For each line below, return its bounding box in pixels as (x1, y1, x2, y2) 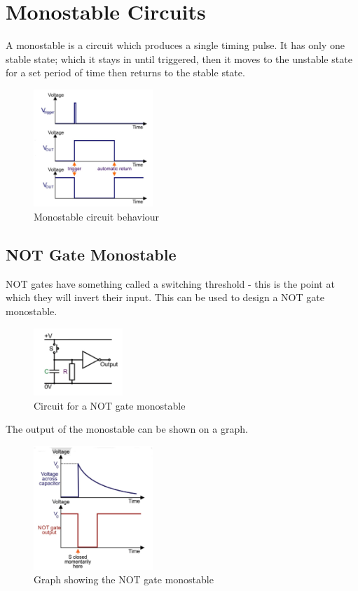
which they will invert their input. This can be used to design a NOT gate (6, 290, 324, 305)
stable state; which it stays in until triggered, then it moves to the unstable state (6, 51, 352, 66)
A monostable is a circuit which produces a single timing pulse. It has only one (6, 38, 345, 53)
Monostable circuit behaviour (34, 209, 160, 224)
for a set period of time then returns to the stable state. (6, 65, 245, 80)
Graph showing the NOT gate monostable (34, 572, 214, 587)
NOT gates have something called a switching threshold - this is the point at (6, 276, 335, 291)
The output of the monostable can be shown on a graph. (6, 422, 248, 436)
